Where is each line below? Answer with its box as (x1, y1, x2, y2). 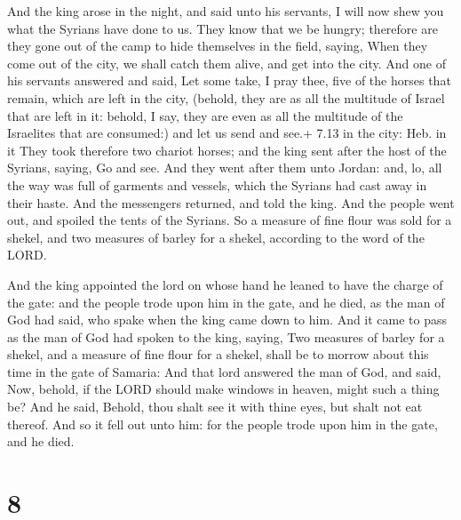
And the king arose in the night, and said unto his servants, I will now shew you (7, 2, 444, 20)
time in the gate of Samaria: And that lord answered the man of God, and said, (7, 362, 441, 380)
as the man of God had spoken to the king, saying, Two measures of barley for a (7, 327, 445, 346)
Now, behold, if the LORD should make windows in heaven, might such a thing (7, 380, 440, 398)
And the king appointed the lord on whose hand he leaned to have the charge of (7, 275, 443, 293)
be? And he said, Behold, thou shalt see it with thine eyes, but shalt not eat (7, 397, 423, 416)
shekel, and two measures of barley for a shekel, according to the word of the (7, 228, 425, 246)
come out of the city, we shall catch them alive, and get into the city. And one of (7, 53, 446, 72)
